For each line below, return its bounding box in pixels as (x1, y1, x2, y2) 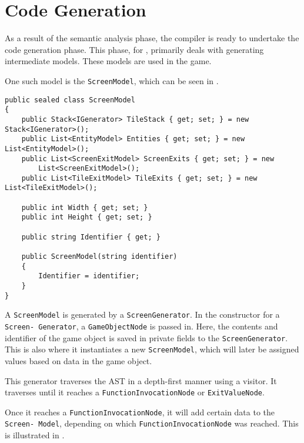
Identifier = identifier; (38, 272, 140, 281)
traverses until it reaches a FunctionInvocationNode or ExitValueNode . (5, 386, 265, 398)
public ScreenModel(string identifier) (21, 252, 178, 261)
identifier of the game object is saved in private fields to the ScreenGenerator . (5, 331, 288, 344)
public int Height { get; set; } (21, 213, 152, 222)
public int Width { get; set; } (21, 203, 148, 212)
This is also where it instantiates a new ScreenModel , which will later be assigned (5, 343, 299, 355)
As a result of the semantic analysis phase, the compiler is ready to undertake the (5, 32, 299, 44)
